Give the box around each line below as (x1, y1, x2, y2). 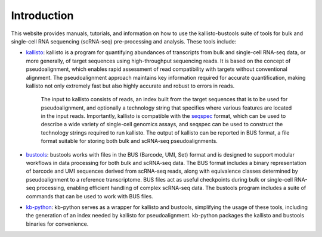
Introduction (11, 9, 74, 22)
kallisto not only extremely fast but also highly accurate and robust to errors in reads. (26, 82, 235, 89)
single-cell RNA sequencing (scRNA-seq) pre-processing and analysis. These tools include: (11, 38, 237, 45)
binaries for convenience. (26, 220, 89, 227)
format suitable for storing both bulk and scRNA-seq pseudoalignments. (41, 138, 218, 145)
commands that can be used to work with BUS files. (26, 192, 153, 199)
